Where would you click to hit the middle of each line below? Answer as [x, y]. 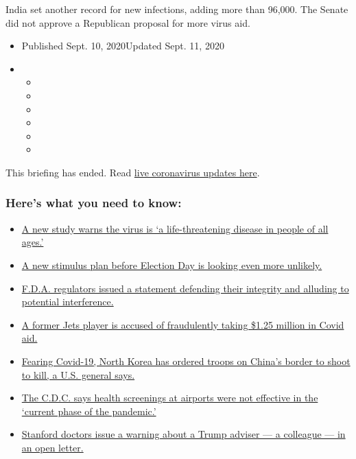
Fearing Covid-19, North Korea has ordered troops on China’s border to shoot [186, 361]
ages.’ [33, 242]
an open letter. [52, 447]
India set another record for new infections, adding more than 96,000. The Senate [177, 9]
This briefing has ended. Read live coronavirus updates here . [133, 172]
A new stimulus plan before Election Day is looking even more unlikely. [172, 264]
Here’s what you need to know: [94, 203]
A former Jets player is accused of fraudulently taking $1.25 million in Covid [183, 324]
